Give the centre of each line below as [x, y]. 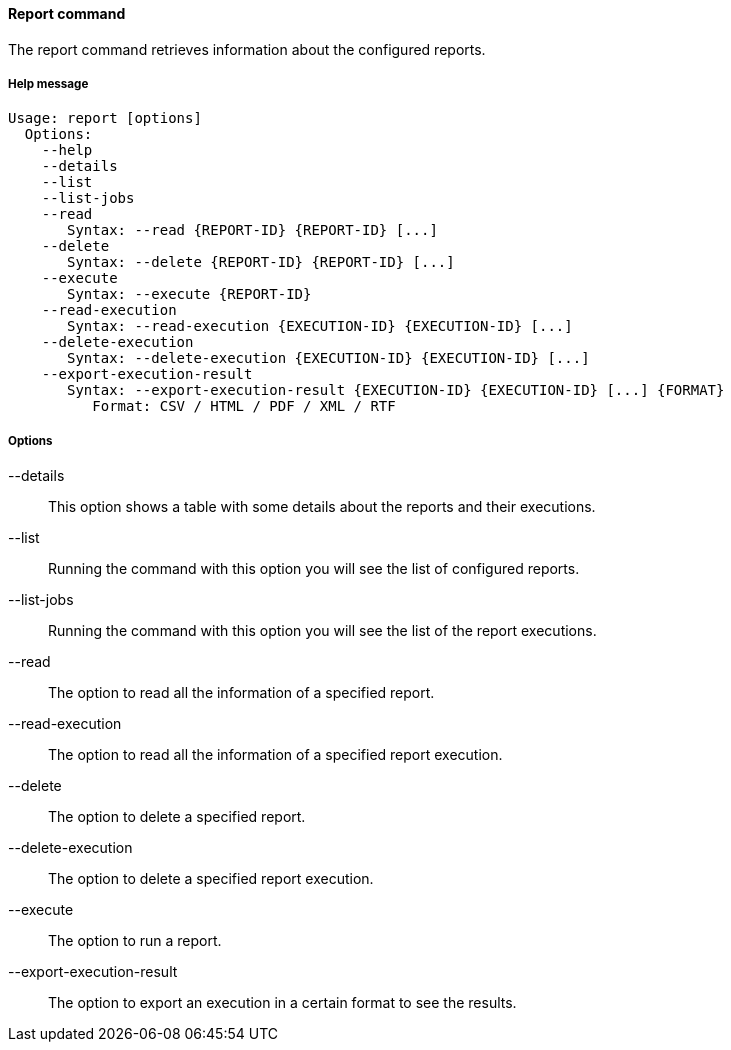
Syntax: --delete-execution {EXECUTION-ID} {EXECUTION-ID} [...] [328, 358]
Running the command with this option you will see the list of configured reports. [314, 569]
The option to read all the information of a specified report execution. [275, 755]
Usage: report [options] [105, 118]
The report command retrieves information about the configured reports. [247, 49]
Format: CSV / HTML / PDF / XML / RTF [244, 406]
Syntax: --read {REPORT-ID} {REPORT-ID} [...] [252, 230]
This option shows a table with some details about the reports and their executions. [322, 507]
